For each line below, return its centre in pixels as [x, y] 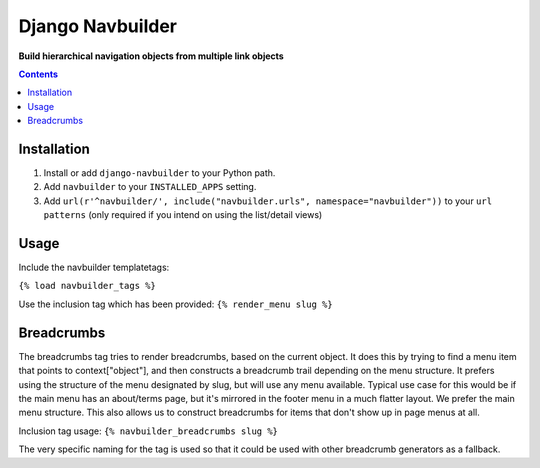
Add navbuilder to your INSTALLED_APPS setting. [150, 187]
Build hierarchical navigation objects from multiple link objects [151, 56]
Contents [38, 74]
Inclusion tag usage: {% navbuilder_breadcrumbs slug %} [148, 431]
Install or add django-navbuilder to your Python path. [159, 173]
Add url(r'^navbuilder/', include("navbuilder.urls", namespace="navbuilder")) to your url [268, 201]
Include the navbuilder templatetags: [94, 267]
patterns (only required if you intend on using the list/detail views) [183, 215]
